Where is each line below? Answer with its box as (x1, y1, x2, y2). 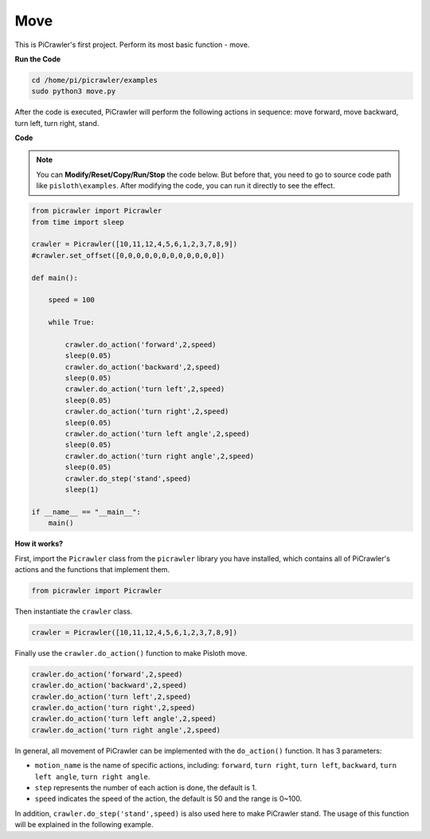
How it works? (14, 539, 64, 549)
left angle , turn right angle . (34, 771, 150, 781)
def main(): (31, 273, 79, 282)
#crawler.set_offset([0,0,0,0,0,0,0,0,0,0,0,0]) (31, 251, 225, 260)
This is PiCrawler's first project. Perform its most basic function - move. (14, 40, 250, 49)
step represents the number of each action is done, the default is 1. (34, 782, 257, 792)
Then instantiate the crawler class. (14, 606, 133, 616)
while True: (48, 318, 96, 327)
